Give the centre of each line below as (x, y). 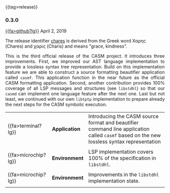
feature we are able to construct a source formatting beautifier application (85, 72)
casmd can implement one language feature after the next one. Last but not (85, 94)
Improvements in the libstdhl (124, 175)
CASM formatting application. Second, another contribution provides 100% (85, 83)
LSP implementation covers (121, 152)
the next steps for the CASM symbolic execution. (56, 104)
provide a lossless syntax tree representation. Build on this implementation (85, 67)
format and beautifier (114, 123)
